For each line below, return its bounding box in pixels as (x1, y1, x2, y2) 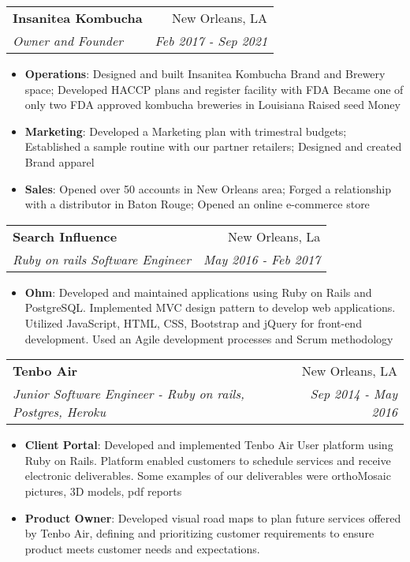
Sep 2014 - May (310, 384, 397, 403)
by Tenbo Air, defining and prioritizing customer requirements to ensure (24, 525, 375, 541)
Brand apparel (24, 153, 95, 170)
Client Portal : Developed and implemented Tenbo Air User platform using (24, 436, 393, 453)
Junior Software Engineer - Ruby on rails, (13, 384, 244, 403)
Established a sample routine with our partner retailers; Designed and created (24, 138, 402, 155)
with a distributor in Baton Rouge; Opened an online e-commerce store (24, 196, 370, 212)
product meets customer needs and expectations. (24, 540, 260, 556)
